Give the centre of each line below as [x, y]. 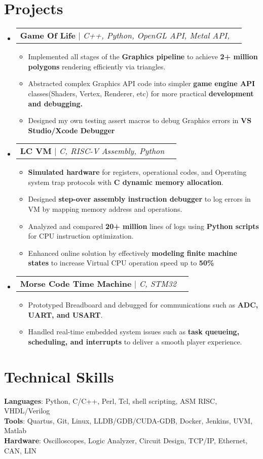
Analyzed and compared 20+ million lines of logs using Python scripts [143, 226]
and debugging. [55, 103]
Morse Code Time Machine [76, 284]
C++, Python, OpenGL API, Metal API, [157, 35]
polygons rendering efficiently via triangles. [97, 66]
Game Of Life [48, 35]
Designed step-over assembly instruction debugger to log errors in [139, 199]
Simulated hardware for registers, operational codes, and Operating [137, 172]
